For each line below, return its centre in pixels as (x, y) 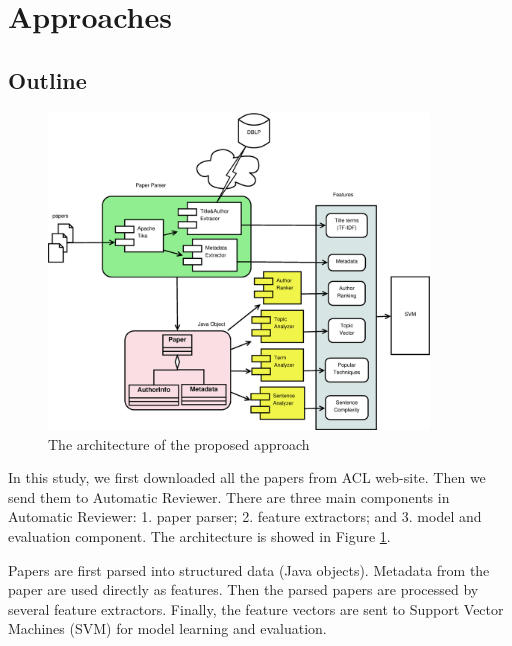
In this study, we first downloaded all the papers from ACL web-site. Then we (247, 477)
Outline (47, 79)
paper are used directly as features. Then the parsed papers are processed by (243, 589)
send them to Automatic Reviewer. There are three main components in (229, 496)
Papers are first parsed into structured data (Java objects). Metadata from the (249, 569)
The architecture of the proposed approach (179, 443)
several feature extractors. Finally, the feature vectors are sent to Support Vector (256, 608)
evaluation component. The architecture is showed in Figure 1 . (199, 536)
